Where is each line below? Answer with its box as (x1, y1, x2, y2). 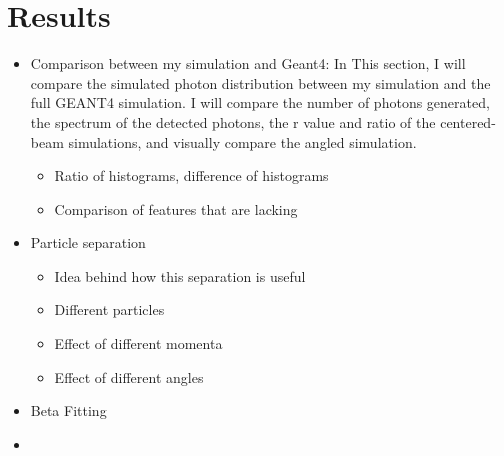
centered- (440, 111, 496, 132)
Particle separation (30, 232, 146, 253)
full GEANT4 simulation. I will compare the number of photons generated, (30, 92, 490, 113)
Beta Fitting (30, 400, 107, 421)
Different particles (54, 299, 165, 320)
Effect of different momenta (54, 333, 223, 354)
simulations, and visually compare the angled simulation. (68, 131, 417, 152)
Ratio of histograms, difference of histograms (54, 165, 329, 186)
